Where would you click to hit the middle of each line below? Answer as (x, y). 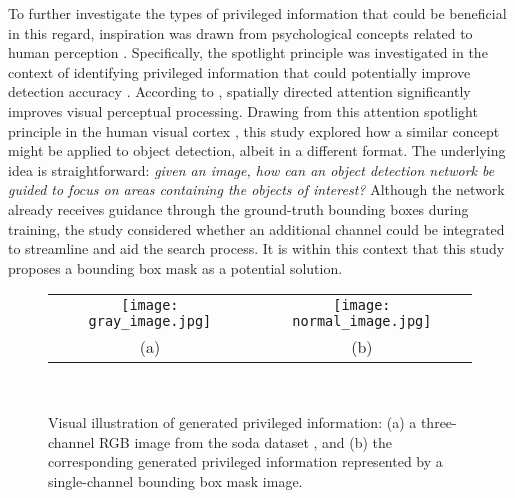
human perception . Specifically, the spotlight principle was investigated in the (248, 52)
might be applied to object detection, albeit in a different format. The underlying (257, 150)
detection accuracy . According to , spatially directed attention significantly (239, 91)
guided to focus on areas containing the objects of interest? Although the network (256, 189)
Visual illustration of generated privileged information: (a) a (232, 421)
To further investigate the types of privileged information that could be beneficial (257, 13)
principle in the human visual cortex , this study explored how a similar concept (254, 130)
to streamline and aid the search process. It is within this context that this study (256, 248)
